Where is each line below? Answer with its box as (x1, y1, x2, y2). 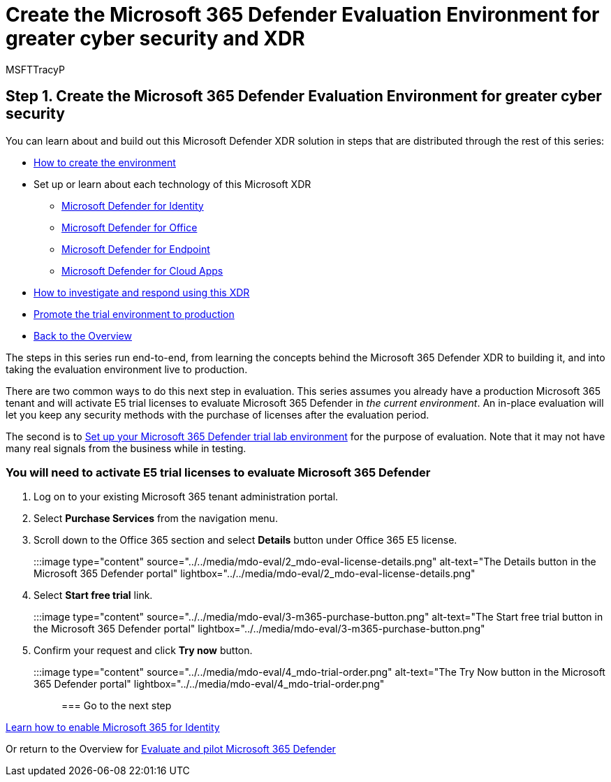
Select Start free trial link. (34, 589, 153, 602)
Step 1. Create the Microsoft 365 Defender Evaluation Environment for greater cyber (6, 87, 602, 106)
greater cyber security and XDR (6, 27, 305, 50)
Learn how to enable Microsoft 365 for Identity (6, 721, 220, 734)
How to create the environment (34, 156, 176, 168)
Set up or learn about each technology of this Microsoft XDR (34, 178, 311, 190)
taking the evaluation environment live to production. (6, 363, 248, 375)
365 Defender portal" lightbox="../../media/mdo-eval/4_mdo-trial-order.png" (34, 678, 385, 690)
